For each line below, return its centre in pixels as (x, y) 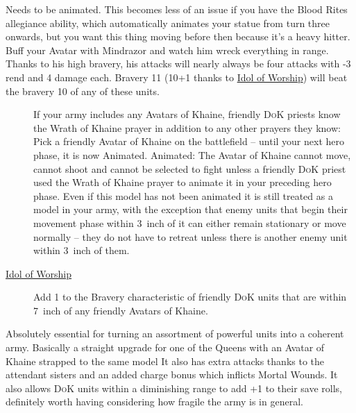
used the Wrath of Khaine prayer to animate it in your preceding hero (183, 182)
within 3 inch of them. (82, 250)
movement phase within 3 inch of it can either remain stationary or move (190, 222)
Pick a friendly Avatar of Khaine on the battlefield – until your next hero (189, 141)
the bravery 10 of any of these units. (83, 91)
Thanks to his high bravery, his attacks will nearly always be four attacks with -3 (178, 64)
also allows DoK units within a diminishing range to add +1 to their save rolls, (174, 388)
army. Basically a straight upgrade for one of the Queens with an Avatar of (165, 347)
